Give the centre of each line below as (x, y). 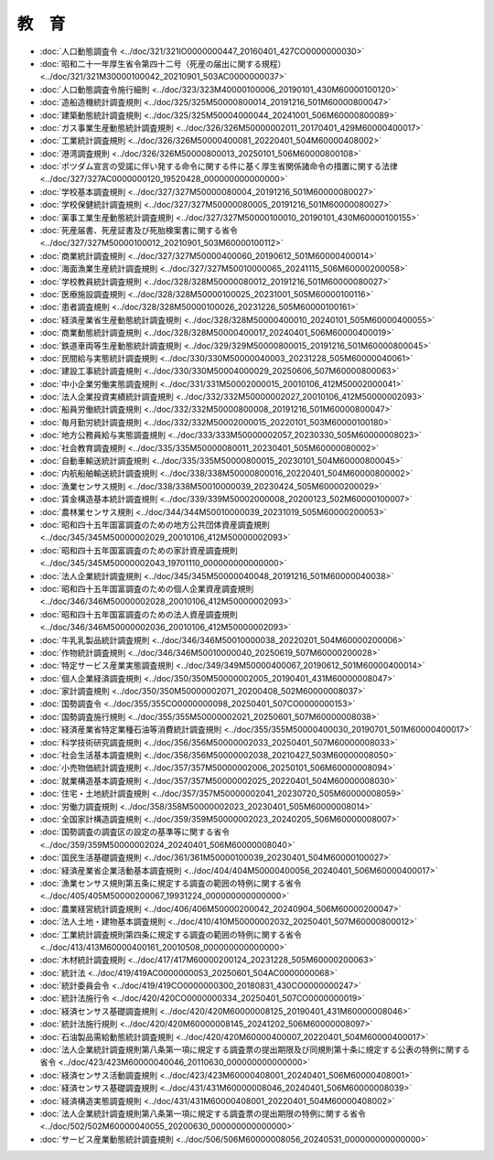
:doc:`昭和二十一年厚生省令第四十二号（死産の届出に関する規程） (163, 63)
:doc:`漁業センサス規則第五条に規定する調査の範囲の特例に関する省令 (171, 883)
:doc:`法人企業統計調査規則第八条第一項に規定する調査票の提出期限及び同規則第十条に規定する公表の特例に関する (255, 1050)
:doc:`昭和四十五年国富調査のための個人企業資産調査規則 (147, 588)
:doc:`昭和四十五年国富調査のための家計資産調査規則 (139, 550)
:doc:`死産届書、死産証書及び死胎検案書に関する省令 (139, 231)
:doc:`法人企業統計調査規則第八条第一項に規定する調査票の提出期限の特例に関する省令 (203, 1113)
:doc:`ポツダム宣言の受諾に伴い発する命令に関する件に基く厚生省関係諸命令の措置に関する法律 (219, 166)
